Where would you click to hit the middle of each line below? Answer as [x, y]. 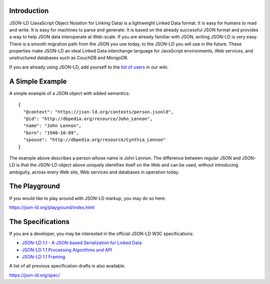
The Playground [34, 186]
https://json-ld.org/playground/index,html [52, 207]
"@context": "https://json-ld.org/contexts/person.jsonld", [98, 112]
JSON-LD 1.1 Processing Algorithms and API [67, 249]
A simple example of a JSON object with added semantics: [69, 93]
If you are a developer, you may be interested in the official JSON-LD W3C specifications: [101, 233]
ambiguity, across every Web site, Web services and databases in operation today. [94, 172]
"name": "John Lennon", [52, 126]
